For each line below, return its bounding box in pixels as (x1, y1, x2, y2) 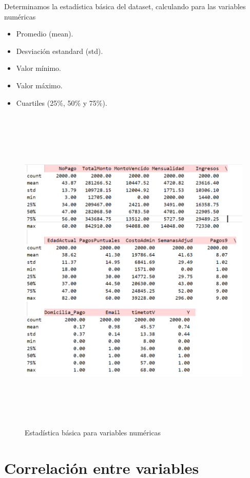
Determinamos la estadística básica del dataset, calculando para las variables (4, 1, 246, 11)
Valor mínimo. (16, 63, 61, 73)
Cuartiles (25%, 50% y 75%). (16, 97, 107, 108)
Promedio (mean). (16, 28, 73, 39)
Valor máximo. (16, 80, 63, 90)
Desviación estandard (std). (16, 45, 103, 56)
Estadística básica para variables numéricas (25, 427, 161, 438)
